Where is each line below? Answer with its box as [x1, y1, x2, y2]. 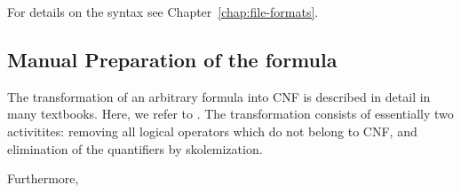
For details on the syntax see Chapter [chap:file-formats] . [7, 3, 319, 20]
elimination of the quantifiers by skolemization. [7, 139, 263, 158]
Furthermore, [7, 169, 79, 188]
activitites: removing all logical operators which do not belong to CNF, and [7, 121, 417, 140]
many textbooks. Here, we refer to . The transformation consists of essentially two [7, 104, 454, 123]
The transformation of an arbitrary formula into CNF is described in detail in [7, 87, 431, 105]
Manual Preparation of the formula [7, 45, 338, 73]
